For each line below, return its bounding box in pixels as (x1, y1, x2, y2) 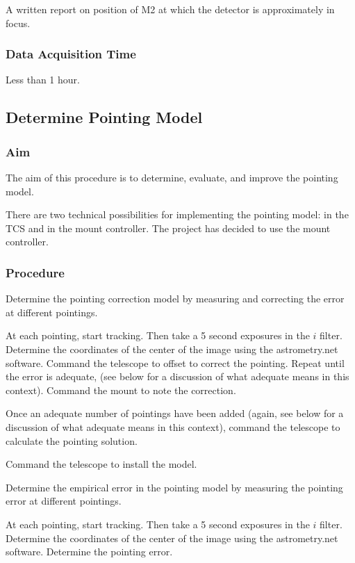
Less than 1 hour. (6, 72, 80, 87)
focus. (6, 15, 31, 30)
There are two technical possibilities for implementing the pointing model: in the (6, 207, 349, 222)
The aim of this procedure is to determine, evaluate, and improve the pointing (6, 170, 338, 184)
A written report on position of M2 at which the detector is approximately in (6, 2, 335, 16)
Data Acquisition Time (6, 45, 136, 63)
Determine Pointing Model (6, 106, 203, 128)
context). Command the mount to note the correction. (6, 382, 236, 397)
